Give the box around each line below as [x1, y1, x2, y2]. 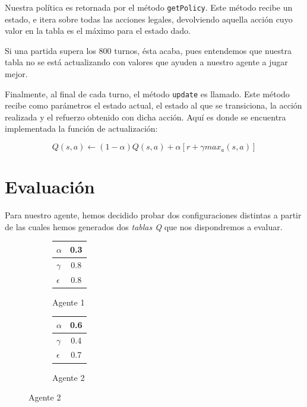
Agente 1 [52, 295, 85, 308]
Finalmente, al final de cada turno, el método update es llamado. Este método [5, 87, 290, 100]
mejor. [5, 68, 28, 80]
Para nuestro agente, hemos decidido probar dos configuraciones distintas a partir [5, 209, 302, 221]
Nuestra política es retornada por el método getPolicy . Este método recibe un [5, 1, 293, 13]
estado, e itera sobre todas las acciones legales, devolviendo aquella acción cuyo [5, 12, 293, 25]
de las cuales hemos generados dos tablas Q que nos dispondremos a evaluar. [5, 220, 283, 233]
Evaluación [5, 174, 95, 199]
